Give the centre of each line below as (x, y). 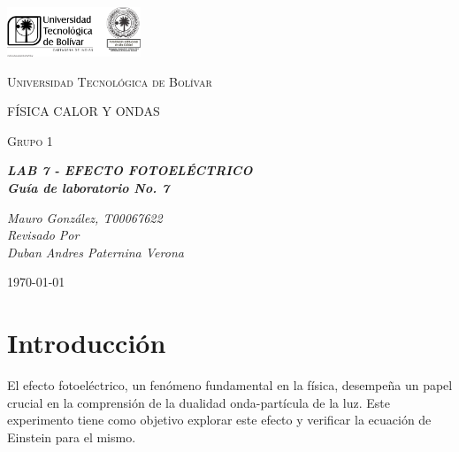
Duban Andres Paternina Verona (96, 252)
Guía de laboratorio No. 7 (88, 187)
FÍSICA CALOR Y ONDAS (84, 111)
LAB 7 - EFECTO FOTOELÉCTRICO (130, 170)
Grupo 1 (30, 140)
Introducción (87, 343)
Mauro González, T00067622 (85, 217)
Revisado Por (43, 235)
